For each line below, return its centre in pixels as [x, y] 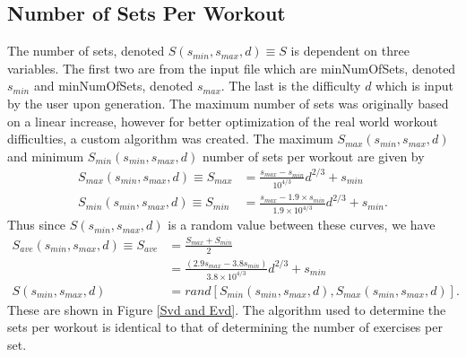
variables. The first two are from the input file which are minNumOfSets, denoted [232, 68]
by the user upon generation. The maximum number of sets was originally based [228, 103]
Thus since [37, 225]
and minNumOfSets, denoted [113, 86]
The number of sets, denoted [86, 51]
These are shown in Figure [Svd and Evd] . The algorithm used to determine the [227, 309]
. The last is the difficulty [291, 86]
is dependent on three [350, 51]
